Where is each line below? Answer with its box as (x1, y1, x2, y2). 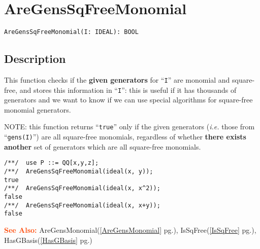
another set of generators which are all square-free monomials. (4, 141, 201, 152)
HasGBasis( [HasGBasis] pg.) (4, 234, 92, 245)
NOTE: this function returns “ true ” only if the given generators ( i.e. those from (4, 121, 255, 132)
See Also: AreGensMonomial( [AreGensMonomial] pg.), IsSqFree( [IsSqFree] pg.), (4, 224, 256, 235)
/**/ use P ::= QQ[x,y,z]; (4, 159, 99, 167)
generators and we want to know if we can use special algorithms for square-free (4, 94, 253, 105)
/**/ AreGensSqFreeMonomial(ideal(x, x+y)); (4, 201, 160, 209)
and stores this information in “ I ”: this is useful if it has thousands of (19, 84, 237, 95)
